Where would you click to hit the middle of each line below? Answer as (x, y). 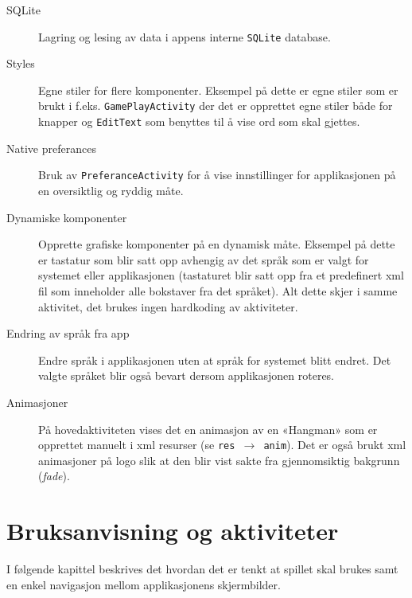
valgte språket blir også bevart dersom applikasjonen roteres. (187, 375)
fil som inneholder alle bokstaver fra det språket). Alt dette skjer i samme (218, 290)
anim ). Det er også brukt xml (335, 445)
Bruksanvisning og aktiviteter (173, 531)
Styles (21, 63)
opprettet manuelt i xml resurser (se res (137, 445)
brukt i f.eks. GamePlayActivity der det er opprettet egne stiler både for (216, 106)
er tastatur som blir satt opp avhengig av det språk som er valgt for (204, 259)
